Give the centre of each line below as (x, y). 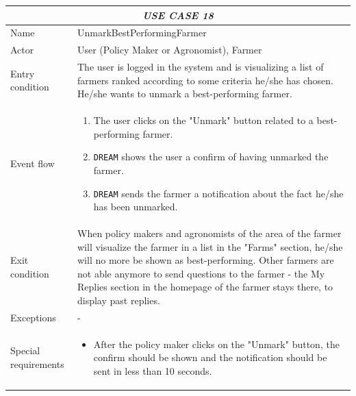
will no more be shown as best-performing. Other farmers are (205, 260)
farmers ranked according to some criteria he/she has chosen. (205, 80)
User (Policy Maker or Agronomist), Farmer (169, 50)
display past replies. (118, 300)
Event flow (33, 163)
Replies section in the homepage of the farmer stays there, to (205, 287)
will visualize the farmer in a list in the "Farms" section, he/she (210, 246)
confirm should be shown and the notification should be (210, 357)
